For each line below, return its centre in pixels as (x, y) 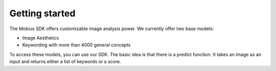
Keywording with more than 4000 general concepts (76, 45)
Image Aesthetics (41, 38)
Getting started (42, 13)
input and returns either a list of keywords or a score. (65, 62)
